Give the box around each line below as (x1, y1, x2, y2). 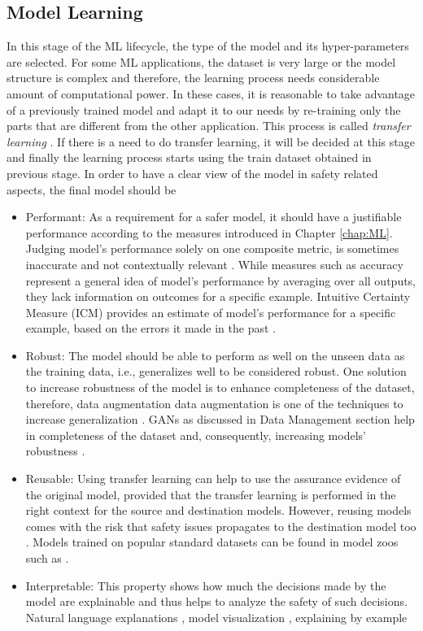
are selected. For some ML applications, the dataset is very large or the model (7, 53, 396, 70)
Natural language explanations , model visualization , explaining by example (25, 608, 408, 625)
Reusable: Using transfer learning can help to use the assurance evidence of (25, 470, 401, 487)
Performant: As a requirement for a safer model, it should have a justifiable (25, 208, 402, 225)
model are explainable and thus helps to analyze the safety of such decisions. (25, 593, 408, 610)
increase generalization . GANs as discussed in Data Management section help (25, 411, 415, 428)
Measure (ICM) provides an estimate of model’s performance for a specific (25, 303, 396, 320)
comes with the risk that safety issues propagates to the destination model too (25, 517, 416, 534)
